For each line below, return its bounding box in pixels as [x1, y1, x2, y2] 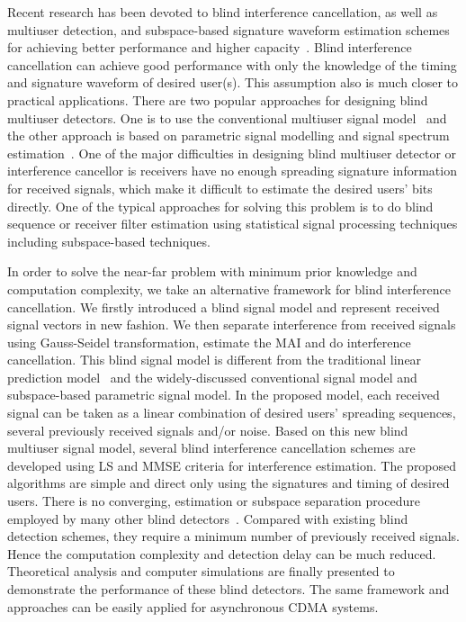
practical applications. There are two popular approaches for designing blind [7, 90, 428, 109]
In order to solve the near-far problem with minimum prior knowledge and [7, 262, 417, 281]
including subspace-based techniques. [7, 231, 211, 250]
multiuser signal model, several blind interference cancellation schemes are [7, 438, 416, 457]
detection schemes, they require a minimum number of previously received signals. [7, 527, 460, 545]
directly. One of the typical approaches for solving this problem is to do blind [7, 196, 434, 215]
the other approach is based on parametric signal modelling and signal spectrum [7, 126, 450, 145]
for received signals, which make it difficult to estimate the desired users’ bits [7, 178, 433, 197]
